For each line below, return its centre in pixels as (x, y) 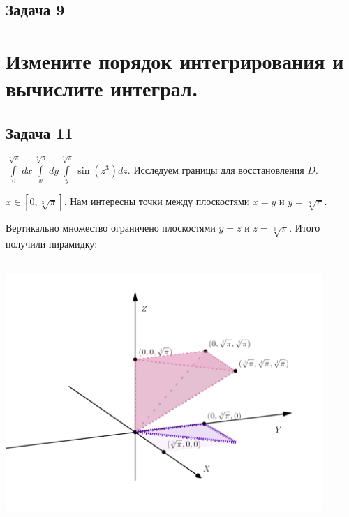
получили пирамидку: (52, 243)
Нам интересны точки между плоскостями (160, 201)
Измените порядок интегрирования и (175, 60)
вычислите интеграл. (102, 88)
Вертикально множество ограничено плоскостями (111, 228)
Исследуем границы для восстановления (219, 169)
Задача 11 (39, 132)
